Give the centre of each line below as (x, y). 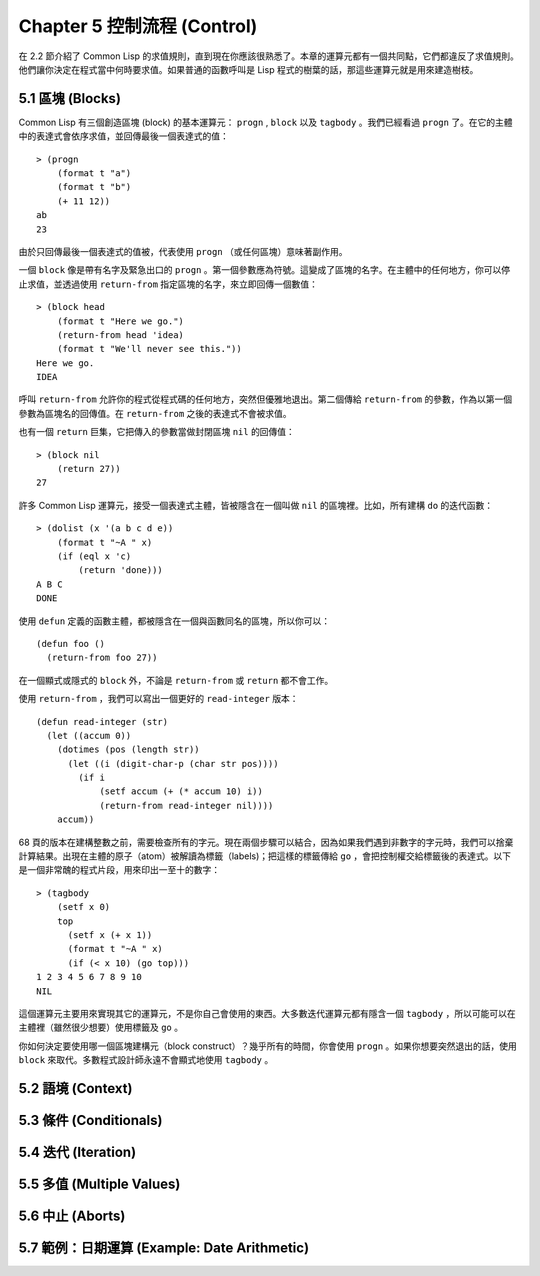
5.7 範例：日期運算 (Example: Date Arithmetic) (164, 1248)
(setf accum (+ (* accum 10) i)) (181, 791)
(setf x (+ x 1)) (110, 934)
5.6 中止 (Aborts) (72, 1215)
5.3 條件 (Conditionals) (90, 1120)
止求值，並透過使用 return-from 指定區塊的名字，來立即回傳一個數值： (168, 284)
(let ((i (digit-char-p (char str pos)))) (173, 763)
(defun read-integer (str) (102, 721)
